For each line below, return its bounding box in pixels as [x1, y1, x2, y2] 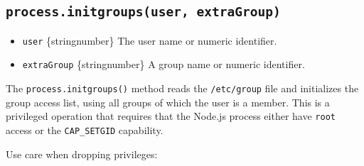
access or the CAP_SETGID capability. [6, 123, 164, 137]
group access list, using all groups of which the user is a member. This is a [6, 94, 330, 109]
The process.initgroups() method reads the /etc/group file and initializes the [6, 81, 359, 96]
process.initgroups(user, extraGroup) [6, 4, 281, 20]
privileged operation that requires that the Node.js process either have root [6, 109, 336, 123]
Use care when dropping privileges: [6, 146, 158, 161]
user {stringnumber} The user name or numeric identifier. [22, 33, 277, 48]
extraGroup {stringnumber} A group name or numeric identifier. [22, 57, 305, 72]
